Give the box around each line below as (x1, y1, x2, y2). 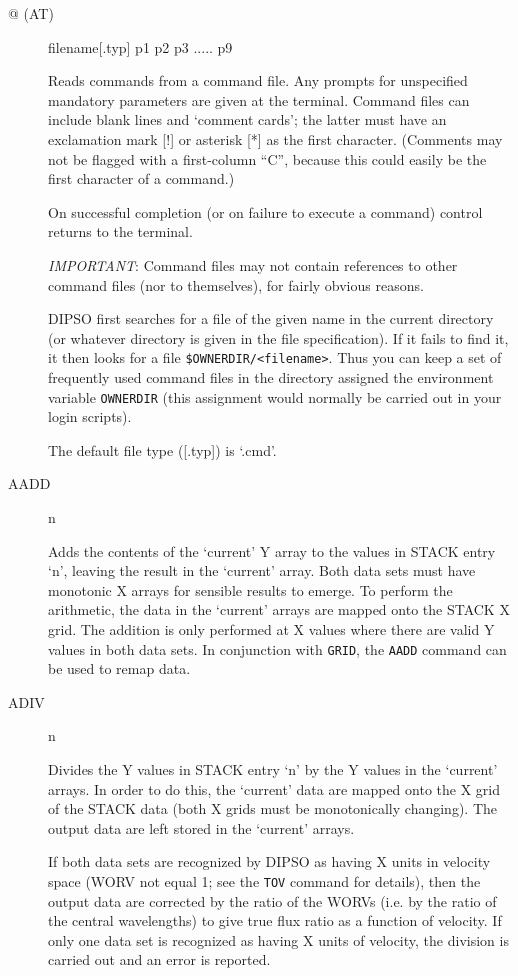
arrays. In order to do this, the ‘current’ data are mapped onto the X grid (48, 778, 500, 799)
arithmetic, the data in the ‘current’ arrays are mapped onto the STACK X (48, 599, 510, 620)
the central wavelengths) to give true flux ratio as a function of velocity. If (48, 910, 502, 931)
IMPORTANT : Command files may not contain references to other (48, 254, 458, 275)
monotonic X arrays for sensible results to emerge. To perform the (48, 579, 453, 600)
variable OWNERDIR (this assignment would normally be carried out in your (48, 386, 502, 407)
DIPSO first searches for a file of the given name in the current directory (48, 308, 494, 329)
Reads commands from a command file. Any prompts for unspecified (48, 70, 468, 91)
